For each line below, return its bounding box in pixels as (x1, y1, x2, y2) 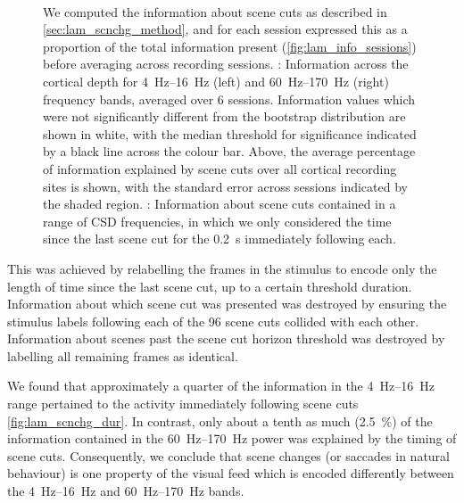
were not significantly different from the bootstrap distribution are (43, 107, 406, 126)
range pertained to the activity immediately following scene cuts (7, 394, 359, 413)
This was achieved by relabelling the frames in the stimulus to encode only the (7, 259, 437, 277)
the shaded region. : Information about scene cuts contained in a (43, 194, 396, 213)
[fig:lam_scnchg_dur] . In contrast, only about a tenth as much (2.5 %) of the (7, 411, 433, 430)
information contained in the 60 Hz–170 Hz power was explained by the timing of (7, 429, 457, 448)
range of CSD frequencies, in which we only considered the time (43, 211, 392, 230)
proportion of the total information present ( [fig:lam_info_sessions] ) (43, 37, 417, 55)
